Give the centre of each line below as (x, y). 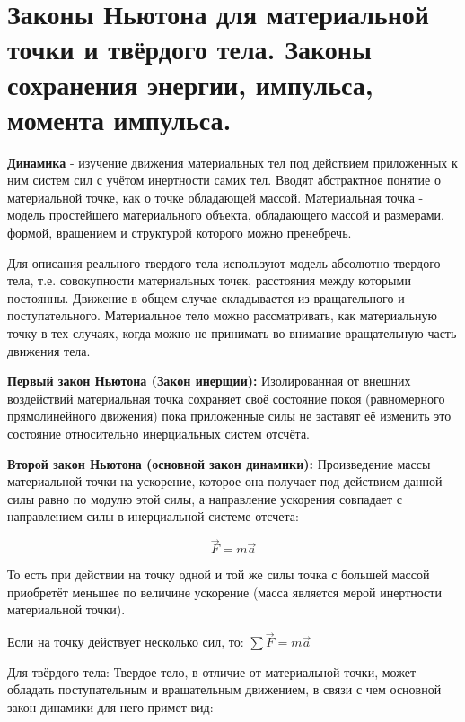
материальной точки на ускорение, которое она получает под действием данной (225, 481)
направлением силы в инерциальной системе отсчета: (153, 516)
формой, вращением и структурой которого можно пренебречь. (180, 233)
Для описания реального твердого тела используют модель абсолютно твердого (224, 262)
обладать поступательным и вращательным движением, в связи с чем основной (224, 689)
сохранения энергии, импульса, (190, 84)
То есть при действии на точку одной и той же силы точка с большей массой (219, 574)
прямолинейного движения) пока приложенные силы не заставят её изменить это (229, 416)
